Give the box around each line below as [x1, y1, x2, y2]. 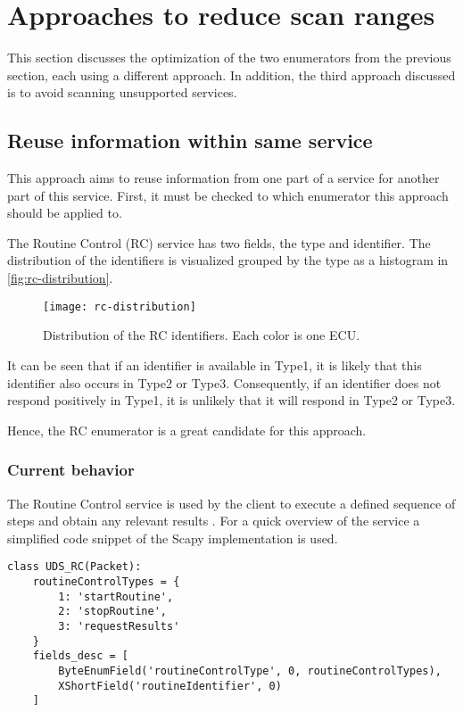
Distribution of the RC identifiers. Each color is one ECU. [43, 326, 360, 344]
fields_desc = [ [32, 650, 129, 663]
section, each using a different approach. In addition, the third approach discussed [7, 65, 456, 84]
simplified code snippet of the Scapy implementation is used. [7, 528, 338, 547]
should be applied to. [7, 203, 122, 222]
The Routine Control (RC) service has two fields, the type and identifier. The [7, 233, 431, 252]
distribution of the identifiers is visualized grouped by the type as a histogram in [7, 251, 449, 269]
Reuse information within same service [7, 127, 373, 154]
